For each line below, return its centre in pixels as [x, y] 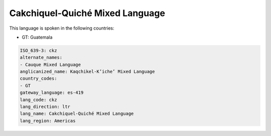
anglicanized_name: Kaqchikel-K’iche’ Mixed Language [87, 72]
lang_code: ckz [38, 100]
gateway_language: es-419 [52, 93]
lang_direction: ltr [45, 107]
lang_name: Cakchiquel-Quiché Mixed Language [77, 114]
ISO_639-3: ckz [38, 50]
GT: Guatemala [37, 37]
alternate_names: [41, 57]
